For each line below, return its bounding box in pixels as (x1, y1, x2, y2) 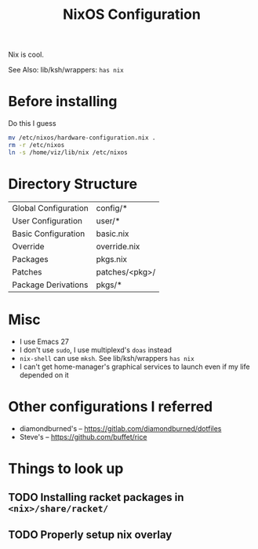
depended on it (19, 370, 69, 379)
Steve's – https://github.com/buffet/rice (19, 432, 147, 441)
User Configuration (12, 215, 82, 226)
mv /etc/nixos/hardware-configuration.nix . (8, 134, 156, 142)
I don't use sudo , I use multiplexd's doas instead (19, 345, 173, 355)
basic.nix (96, 228, 129, 239)
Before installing (8, 93, 118, 111)
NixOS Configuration (62, 6, 202, 24)
